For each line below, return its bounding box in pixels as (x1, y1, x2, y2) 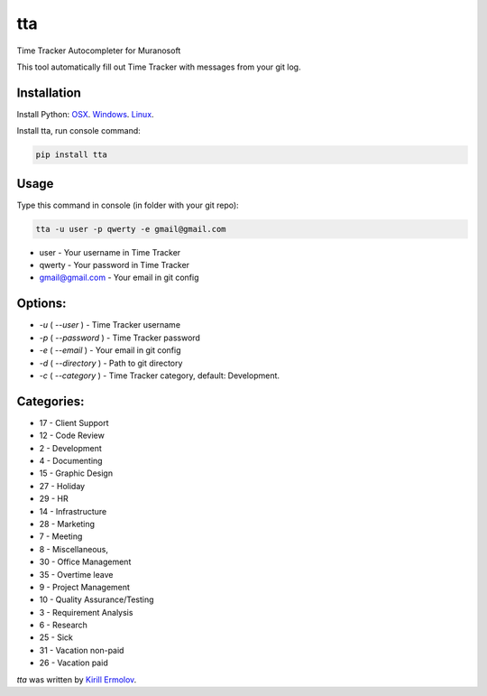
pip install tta (35, 150, 108, 160)
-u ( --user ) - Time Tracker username (39, 320, 180, 330)
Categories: (16, 394, 85, 409)
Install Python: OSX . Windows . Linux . (16, 108, 154, 119)
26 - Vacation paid (39, 657, 108, 668)
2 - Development (39, 442, 103, 453)
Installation (16, 85, 81, 100)
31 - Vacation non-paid (39, 645, 124, 655)
